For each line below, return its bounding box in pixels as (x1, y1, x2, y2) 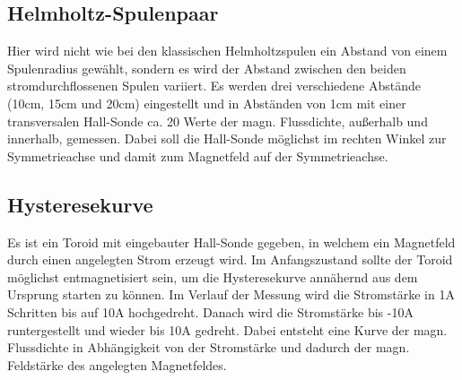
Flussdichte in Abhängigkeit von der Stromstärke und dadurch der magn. (7, 338, 410, 357)
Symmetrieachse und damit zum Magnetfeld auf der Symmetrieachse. (7, 146, 388, 165)
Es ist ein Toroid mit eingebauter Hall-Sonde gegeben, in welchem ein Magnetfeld (7, 232, 456, 251)
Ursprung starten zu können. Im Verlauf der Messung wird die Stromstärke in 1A (7, 285, 455, 304)
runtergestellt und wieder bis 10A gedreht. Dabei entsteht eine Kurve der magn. (7, 320, 448, 339)
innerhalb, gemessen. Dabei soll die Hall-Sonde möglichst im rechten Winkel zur (7, 129, 447, 148)
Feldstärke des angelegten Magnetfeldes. (7, 355, 227, 374)
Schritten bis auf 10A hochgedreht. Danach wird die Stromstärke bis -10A (7, 302, 414, 321)
